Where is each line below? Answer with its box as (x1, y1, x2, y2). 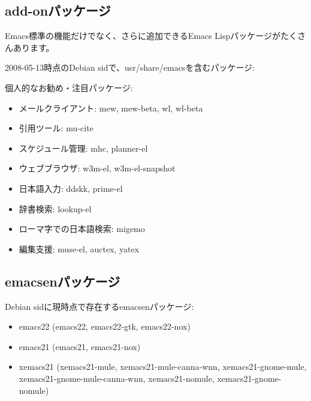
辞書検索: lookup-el (19, 202, 92, 215)
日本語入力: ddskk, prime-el (19, 182, 123, 194)
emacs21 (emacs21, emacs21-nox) (19, 340, 141, 352)
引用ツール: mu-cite (19, 122, 93, 134)
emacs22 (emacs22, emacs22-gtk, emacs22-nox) (19, 320, 191, 333)
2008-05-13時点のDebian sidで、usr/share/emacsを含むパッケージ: (5, 61, 255, 74)
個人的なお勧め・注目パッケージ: (5, 81, 133, 94)
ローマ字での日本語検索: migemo (19, 222, 145, 235)
